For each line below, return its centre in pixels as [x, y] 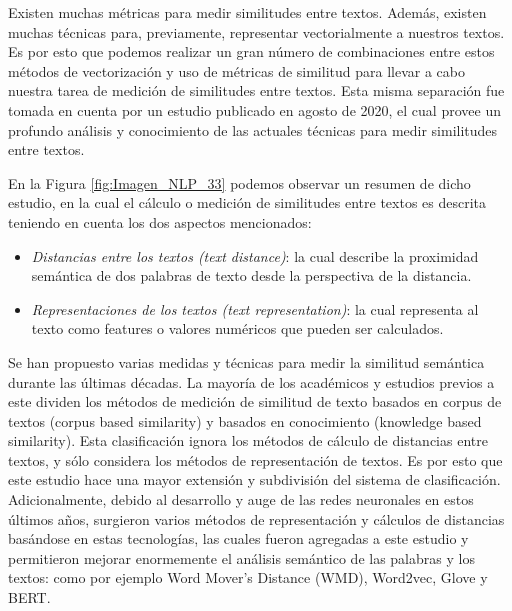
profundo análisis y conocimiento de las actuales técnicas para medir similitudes [253, 129]
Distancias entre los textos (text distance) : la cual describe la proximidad [255, 255]
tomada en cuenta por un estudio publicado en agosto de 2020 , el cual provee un [254, 109]
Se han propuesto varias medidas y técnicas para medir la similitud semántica [246, 361]
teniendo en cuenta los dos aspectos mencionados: [160, 221]
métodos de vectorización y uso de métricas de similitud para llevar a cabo [236, 70]
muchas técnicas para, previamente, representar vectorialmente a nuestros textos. [256, 31]
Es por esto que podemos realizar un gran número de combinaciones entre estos [251, 51]
